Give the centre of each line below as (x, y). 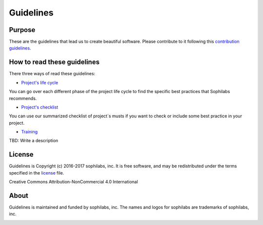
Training (29, 132)
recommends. (23, 98)
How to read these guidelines (54, 62)
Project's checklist (40, 107)
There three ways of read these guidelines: (52, 74)
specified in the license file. (37, 173)
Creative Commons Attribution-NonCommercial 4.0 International (74, 182)
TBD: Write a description (34, 141)
